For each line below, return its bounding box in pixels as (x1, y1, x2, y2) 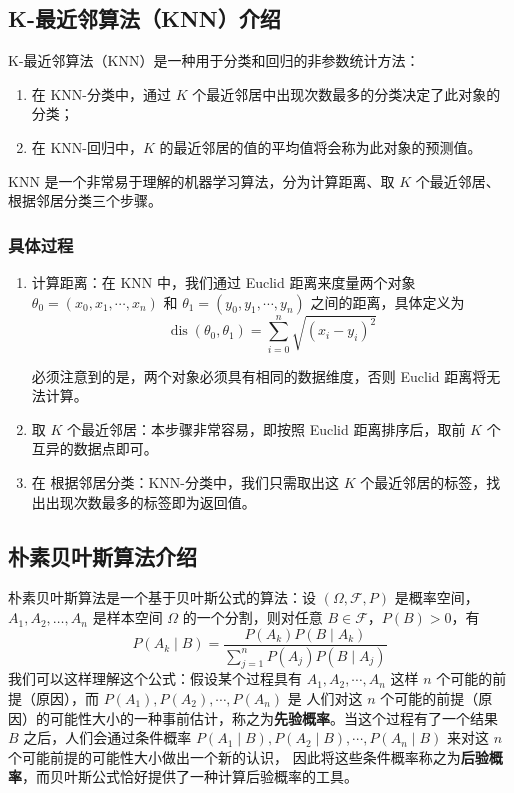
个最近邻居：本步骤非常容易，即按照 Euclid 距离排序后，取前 (67, 418, 466, 439)
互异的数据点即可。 (31, 438, 158, 459)
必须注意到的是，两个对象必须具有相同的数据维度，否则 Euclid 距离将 (31, 365, 487, 386)
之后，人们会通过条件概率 (23, 727, 192, 748)
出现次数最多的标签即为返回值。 (45, 491, 256, 512)
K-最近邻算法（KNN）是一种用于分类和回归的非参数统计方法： (8, 50, 420, 71)
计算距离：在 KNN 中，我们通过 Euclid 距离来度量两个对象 (31, 271, 416, 292)
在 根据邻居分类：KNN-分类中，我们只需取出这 (31, 472, 340, 493)
